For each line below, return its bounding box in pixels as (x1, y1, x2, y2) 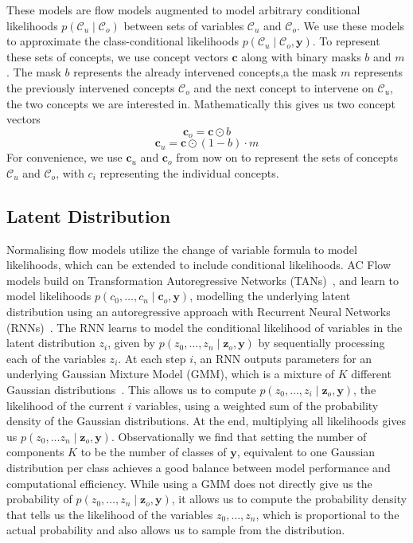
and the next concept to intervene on (193, 79, 374, 96)
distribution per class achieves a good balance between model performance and (6, 459, 391, 475)
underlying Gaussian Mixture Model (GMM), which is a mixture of (6, 365, 335, 382)
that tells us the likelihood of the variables (6, 506, 213, 522)
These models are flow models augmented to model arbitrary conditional (6, 2, 360, 18)
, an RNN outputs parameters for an (193, 350, 372, 366)
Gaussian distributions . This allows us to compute (6, 381, 256, 397)
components (6, 443, 64, 460)
